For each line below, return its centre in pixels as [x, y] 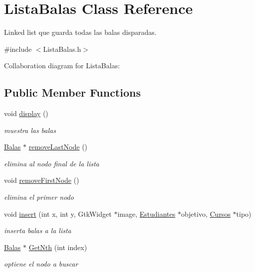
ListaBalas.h [62, 49]
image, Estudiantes [146, 213]
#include [18, 49]
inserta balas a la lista [38, 230]
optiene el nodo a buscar [41, 264]
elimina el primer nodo [39, 197]
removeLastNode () [58, 147]
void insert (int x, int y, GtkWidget [58, 213]
